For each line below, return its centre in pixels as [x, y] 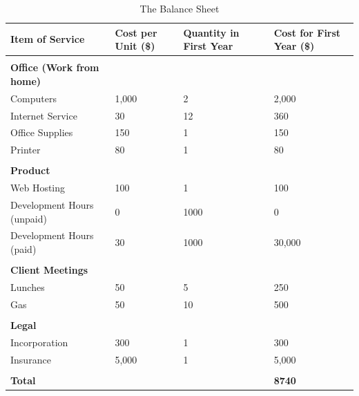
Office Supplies [42, 132]
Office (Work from [55, 67]
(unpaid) [29, 218]
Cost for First [307, 32]
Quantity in [211, 32]
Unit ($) [135, 46]
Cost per [136, 32]
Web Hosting [38, 188]
